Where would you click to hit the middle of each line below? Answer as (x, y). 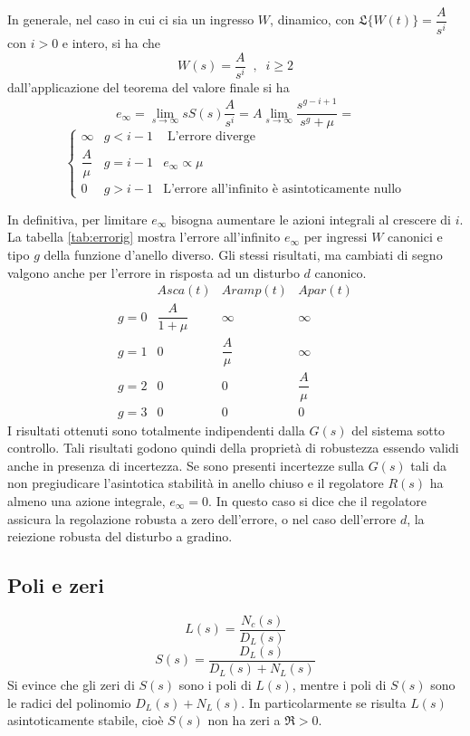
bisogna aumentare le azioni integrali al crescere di (311, 219)
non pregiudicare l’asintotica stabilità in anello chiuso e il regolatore (196, 483)
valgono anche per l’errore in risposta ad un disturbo (153, 272)
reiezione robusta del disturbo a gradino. (120, 536)
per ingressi (336, 237)
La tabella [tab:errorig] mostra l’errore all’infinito (144, 237)
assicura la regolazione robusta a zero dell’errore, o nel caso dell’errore (202, 518)
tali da (429, 465)
